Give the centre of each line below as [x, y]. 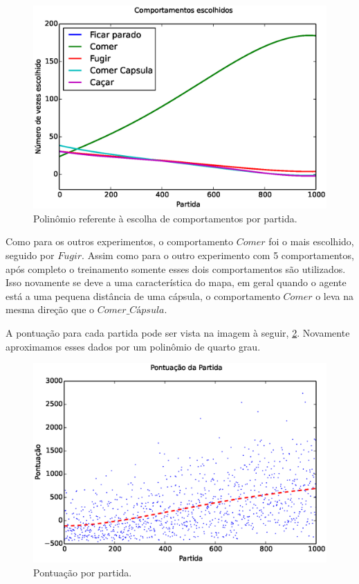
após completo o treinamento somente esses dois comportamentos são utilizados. [176, 268]
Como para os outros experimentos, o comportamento [119, 241]
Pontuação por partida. [83, 572]
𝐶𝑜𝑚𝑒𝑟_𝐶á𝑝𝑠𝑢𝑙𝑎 [131, 311]
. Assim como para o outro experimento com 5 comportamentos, [218, 255]
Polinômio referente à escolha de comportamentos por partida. [165, 218]
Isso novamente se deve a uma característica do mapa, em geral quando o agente [176, 282]
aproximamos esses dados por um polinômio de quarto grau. [133, 346]
